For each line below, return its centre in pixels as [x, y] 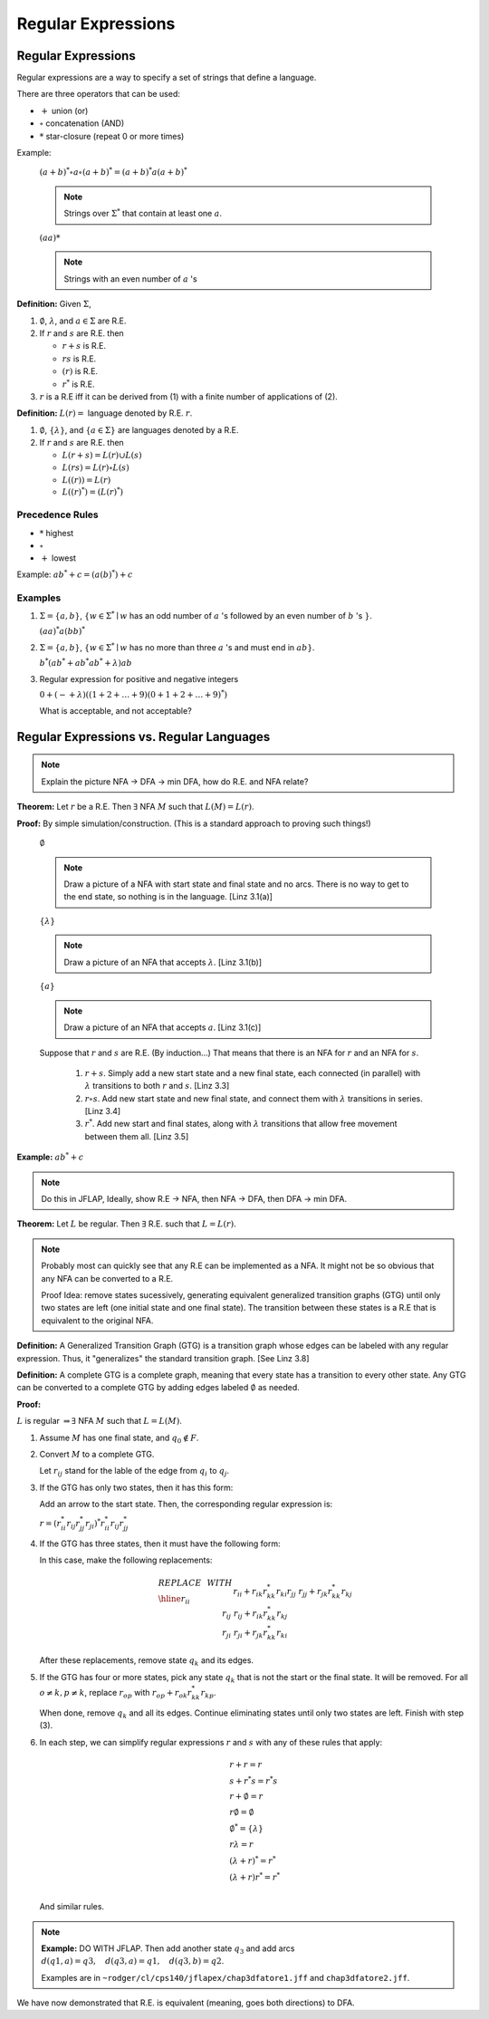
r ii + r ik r [249, 1592]
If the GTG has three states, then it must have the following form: [160, 1543]
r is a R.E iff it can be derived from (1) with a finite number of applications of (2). [189, 396]
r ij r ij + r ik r [245, 1615]
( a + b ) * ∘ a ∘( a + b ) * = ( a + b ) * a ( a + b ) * [113, 172]
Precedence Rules [58, 514]
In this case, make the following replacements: [126, 1560]
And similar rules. [72, 1907]
